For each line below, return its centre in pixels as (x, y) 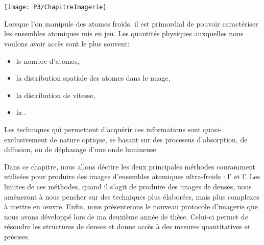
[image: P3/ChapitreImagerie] (55, 7)
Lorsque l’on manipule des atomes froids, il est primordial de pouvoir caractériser (131, 23)
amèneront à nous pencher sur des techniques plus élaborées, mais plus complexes (132, 196)
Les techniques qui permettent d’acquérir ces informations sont (102, 129)
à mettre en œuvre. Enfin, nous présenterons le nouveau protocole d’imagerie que (131, 206)
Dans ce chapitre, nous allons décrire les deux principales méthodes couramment (130, 166)
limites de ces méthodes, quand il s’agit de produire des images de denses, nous (128, 186)
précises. (17, 236)
